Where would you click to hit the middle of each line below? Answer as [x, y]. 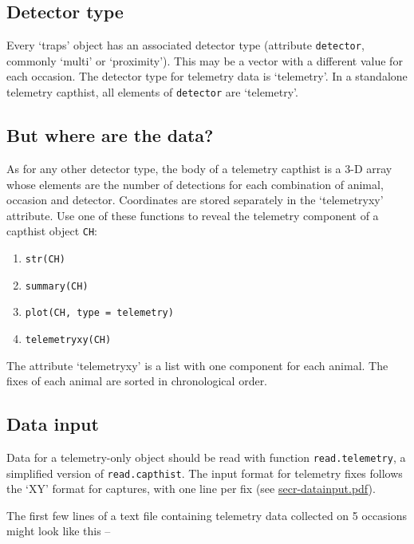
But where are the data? [110, 135]
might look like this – [59, 531]
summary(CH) [57, 286]
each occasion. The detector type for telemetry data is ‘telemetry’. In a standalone [207, 76]
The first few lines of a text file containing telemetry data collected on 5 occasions [207, 515]
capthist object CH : [52, 231]
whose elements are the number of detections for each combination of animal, [195, 184]
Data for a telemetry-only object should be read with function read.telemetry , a [206, 457]
